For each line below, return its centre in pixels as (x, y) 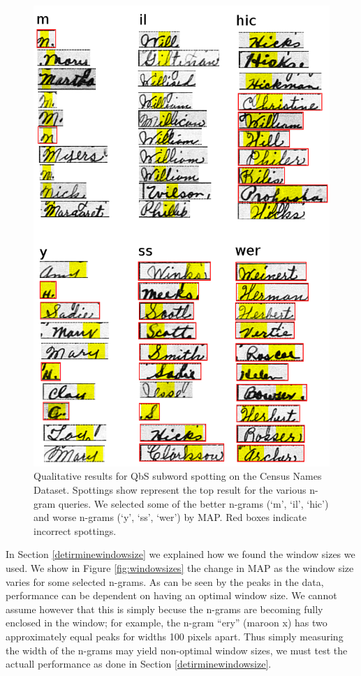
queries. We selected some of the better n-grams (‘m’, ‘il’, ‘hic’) (193, 503)
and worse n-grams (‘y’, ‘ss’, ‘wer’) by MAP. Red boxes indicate (170, 517)
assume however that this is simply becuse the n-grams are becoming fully (164, 609)
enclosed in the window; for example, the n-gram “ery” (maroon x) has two (167, 623)
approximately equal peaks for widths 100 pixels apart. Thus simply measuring (175, 636)
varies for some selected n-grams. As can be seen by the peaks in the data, (165, 581)
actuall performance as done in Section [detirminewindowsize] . (139, 664)
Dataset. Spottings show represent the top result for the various (170, 490)
